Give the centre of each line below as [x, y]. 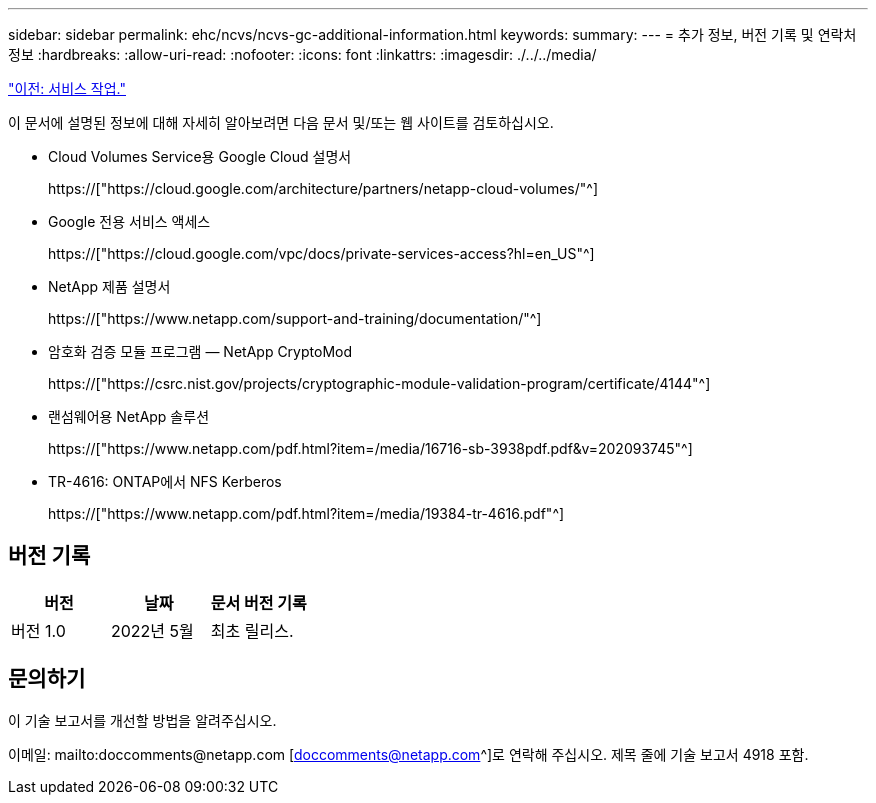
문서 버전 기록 [258, 602]
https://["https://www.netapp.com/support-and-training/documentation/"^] [295, 318]
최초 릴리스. [252, 630]
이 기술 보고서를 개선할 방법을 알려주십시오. [142, 720]
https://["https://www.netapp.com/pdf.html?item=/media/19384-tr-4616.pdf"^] [306, 513]
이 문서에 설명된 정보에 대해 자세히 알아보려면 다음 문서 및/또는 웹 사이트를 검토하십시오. [281, 122]
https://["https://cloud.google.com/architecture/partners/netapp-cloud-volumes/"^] [323, 188]
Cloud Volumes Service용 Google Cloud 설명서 [200, 156]
